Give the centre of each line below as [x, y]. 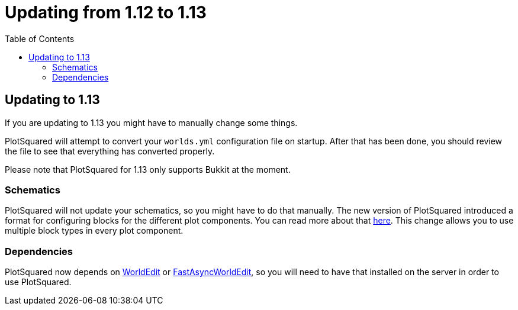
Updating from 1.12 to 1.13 [106, 12]
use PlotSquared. [38, 282]
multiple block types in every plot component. [94, 231]
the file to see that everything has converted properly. [110, 151]
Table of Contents [40, 38]
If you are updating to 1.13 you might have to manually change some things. [151, 122]
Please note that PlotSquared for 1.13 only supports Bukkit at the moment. [148, 169]
